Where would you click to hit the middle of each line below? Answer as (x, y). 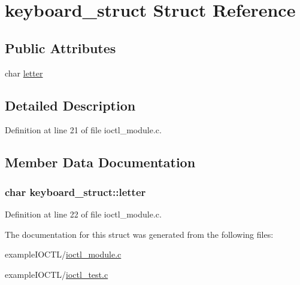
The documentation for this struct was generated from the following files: (139, 234)
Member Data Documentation (100, 162)
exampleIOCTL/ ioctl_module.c (63, 254)
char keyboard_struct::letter (75, 191)
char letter (24, 73)
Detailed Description (70, 105)
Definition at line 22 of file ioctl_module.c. (83, 214)
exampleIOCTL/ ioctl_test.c (57, 274)
